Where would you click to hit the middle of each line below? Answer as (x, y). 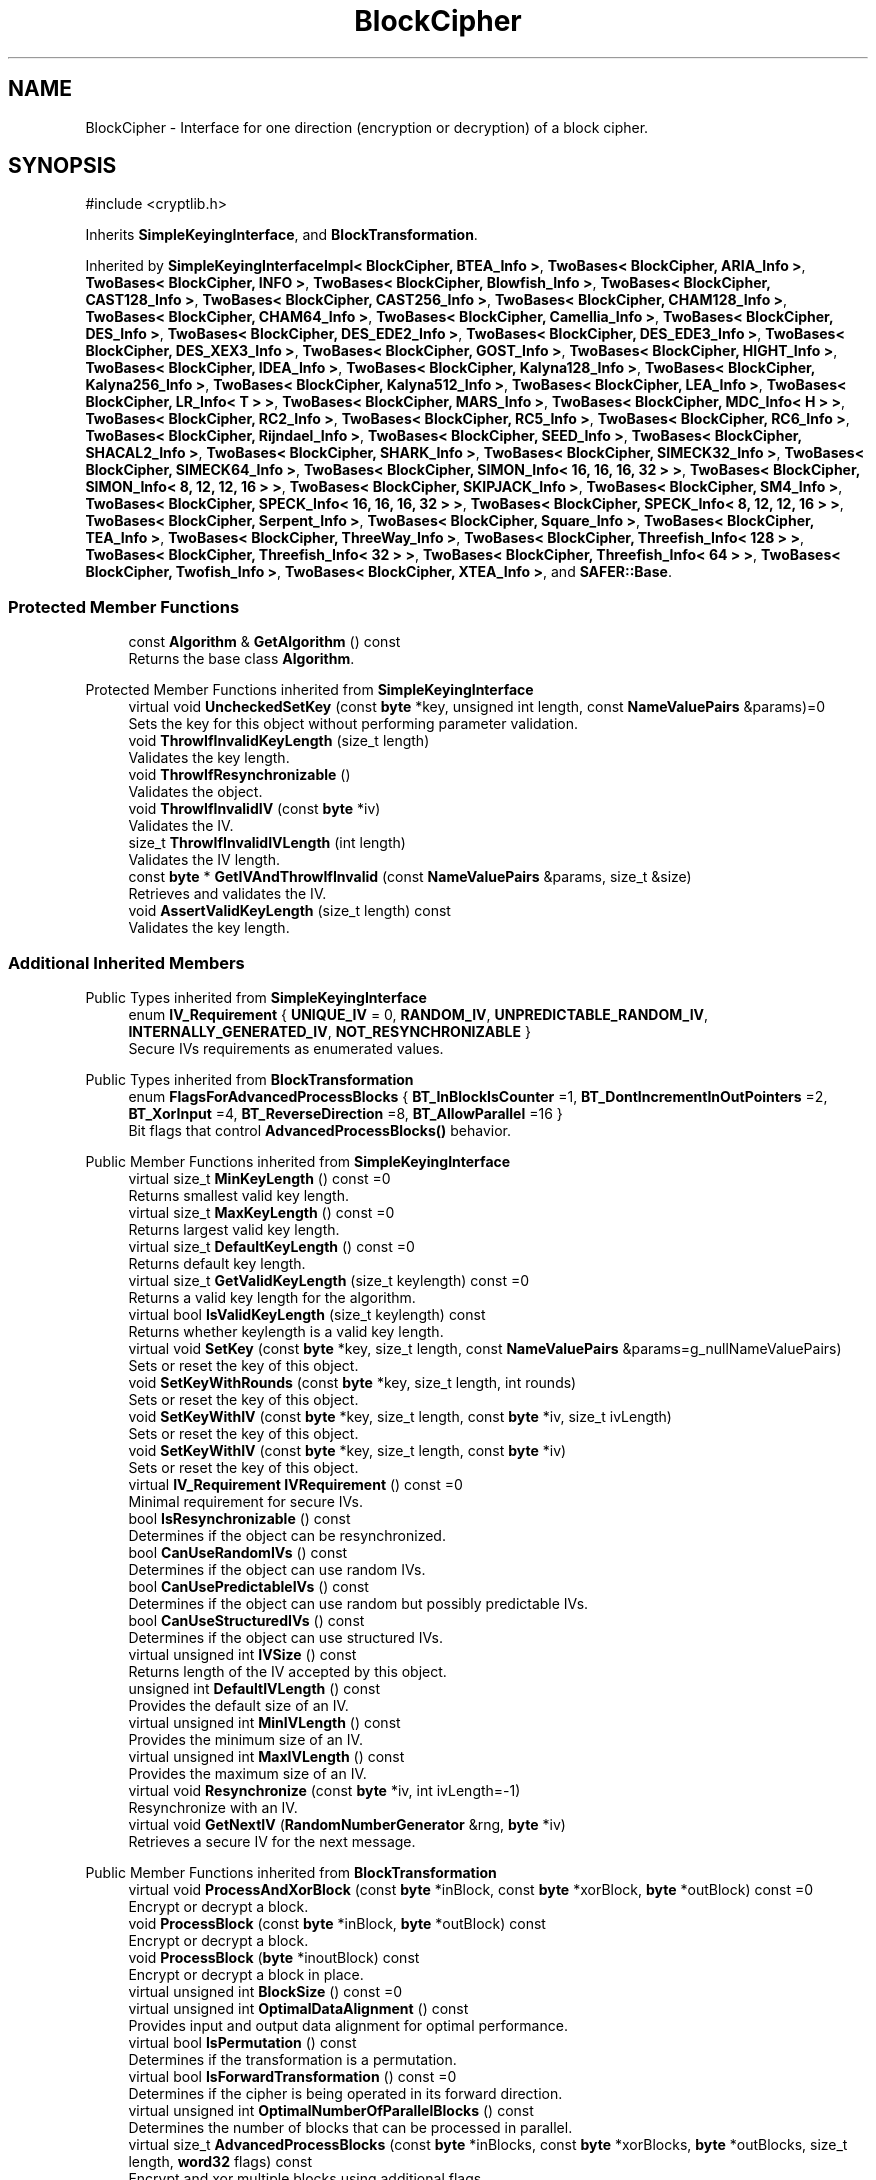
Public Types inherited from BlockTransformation (249, 1079)
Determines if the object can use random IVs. (277, 1569)
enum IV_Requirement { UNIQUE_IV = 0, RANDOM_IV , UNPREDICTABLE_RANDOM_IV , (418, 1014)
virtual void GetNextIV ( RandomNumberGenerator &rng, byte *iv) (347, 1824)
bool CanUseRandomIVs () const (238, 1552)
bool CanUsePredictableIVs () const (248, 1586)
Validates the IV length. (204, 860)
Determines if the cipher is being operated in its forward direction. (345, 2093)
